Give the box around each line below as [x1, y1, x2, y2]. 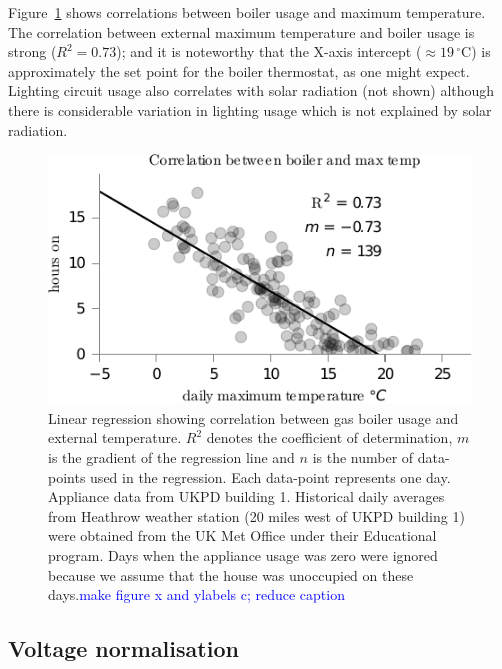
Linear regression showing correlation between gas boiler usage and [48, 407, 459, 428]
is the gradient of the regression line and [48, 447, 295, 468]
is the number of [312, 447, 414, 468]
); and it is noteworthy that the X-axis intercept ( [116, 41, 422, 62]
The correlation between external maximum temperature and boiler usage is [8, 21, 475, 42]
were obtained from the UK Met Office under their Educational [48, 525, 437, 546]
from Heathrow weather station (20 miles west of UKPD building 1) [48, 505, 465, 526]
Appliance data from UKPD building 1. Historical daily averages [48, 486, 445, 507]
